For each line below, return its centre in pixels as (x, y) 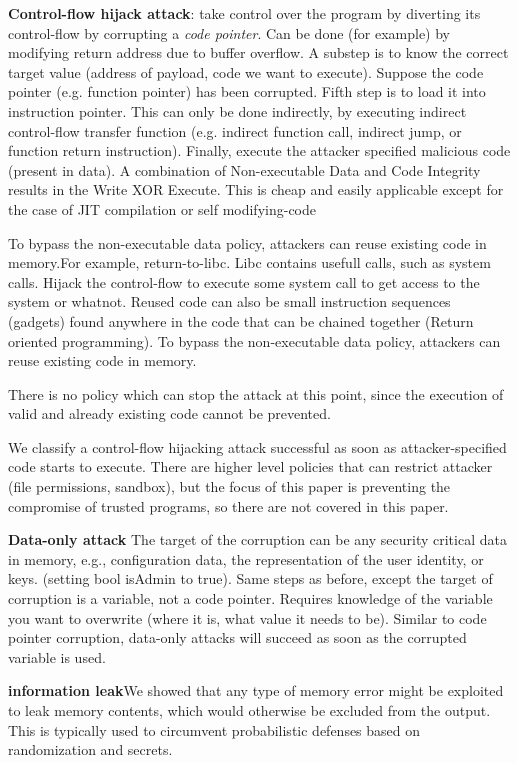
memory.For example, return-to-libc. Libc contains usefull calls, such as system (249, 262)
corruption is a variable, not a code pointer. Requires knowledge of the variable (250, 598)
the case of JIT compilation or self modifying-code (162, 208)
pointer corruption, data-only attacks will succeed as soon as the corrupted (237, 637)
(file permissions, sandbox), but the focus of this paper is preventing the (229, 486)
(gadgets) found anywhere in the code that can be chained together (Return (241, 320)
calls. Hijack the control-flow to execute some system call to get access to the (244, 281)
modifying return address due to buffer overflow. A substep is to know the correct (258, 52)
